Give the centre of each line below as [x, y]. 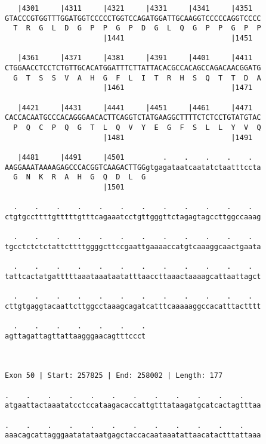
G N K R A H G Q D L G [80, 177]
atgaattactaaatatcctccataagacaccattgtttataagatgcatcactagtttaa [133, 406]
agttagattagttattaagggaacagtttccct [75, 336]
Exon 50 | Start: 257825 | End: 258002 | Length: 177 [114, 376]
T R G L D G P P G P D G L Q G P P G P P [137, 28]
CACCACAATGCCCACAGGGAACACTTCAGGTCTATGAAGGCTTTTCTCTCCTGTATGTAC [133, 118]
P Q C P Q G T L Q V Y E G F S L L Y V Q [137, 127]
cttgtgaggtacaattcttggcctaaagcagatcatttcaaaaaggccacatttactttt [133, 306]
